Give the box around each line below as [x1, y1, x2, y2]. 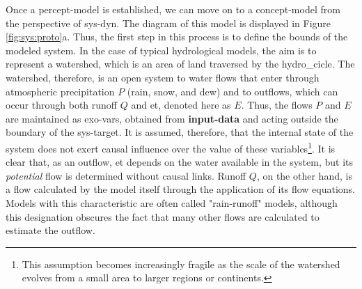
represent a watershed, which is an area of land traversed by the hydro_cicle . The [6, 56, 355, 71]
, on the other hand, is [256, 168, 352, 182]
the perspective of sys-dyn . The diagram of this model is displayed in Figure [6, 15, 331, 30]
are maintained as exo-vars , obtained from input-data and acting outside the [6, 111, 338, 125]
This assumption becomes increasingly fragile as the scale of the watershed [22, 256, 340, 271]
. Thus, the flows [241, 97, 313, 112]
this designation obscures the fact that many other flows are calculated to [6, 209, 320, 224]
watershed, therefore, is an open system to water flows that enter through [6, 70, 320, 84]
